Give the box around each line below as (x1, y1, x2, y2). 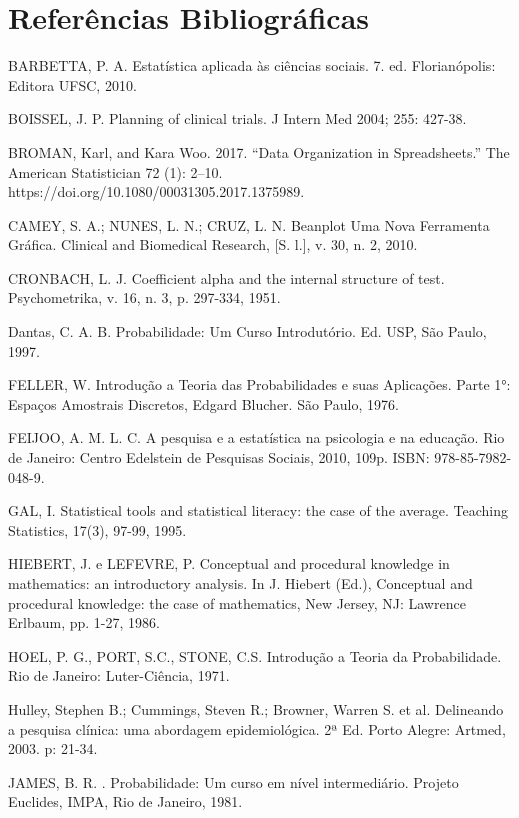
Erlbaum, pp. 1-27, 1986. (8, 612, 160, 633)
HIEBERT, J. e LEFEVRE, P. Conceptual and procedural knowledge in (8, 553, 450, 574)
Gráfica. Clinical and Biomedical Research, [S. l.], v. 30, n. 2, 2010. (8, 234, 418, 255)
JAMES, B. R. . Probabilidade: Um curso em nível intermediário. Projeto (8, 771, 459, 792)
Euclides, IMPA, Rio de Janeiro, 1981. (8, 791, 243, 812)
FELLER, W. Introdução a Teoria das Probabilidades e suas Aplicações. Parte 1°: (8, 374, 511, 395)
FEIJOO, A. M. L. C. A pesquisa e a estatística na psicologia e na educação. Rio (8, 427, 505, 448)
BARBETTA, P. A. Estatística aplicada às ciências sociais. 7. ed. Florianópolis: (8, 55, 496, 76)
